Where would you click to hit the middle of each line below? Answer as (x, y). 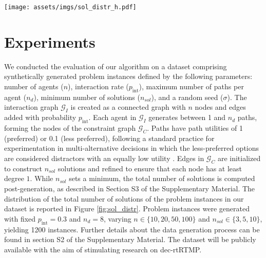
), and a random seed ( (187, 97)
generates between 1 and (187, 117)
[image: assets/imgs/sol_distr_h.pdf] (70, 7)
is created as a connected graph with (128, 107)
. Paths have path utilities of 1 (195, 127)
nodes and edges (220, 107)
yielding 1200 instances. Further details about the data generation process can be (132, 229)
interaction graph (31, 107)
